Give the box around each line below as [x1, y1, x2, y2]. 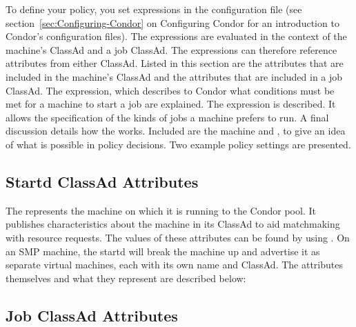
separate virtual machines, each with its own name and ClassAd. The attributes [6, 257, 343, 272]
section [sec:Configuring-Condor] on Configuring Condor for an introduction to [6, 15, 339, 30]
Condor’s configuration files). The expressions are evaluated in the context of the [6, 29, 347, 43]
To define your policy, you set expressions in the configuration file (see [6, 2, 302, 16]
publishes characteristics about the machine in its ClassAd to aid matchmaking [6, 217, 340, 231]
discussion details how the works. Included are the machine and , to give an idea [6, 123, 346, 138]
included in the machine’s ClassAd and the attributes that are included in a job [6, 69, 343, 83]
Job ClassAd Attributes [6, 304, 178, 326]
